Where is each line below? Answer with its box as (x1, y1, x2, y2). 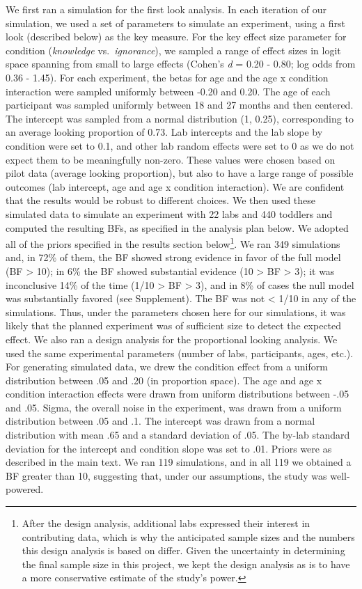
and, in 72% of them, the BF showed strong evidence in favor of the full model (6, 250, 341, 265)
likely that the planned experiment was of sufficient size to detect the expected (6, 318, 342, 333)
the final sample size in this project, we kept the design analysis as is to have (22, 556, 350, 571)
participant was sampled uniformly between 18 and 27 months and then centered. (6, 97, 354, 112)
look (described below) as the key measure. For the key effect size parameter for (6, 29, 347, 44)
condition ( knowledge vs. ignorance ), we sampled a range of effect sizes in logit (6, 42, 341, 57)
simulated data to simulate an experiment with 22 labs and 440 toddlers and (6, 206, 333, 221)
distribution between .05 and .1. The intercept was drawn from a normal (6, 414, 315, 428)
